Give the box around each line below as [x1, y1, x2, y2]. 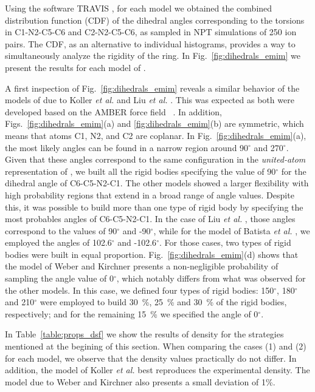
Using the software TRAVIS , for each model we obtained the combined [5, 2, 272, 14]
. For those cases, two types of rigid [159, 236, 291, 249]
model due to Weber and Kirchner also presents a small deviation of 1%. [5, 375, 275, 388]
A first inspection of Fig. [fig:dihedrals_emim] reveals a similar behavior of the [5, 81, 300, 94]
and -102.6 [117, 236, 157, 249]
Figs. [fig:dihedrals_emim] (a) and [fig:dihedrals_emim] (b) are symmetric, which [5, 117, 304, 130]
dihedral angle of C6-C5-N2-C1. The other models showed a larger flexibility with [5, 177, 309, 189]
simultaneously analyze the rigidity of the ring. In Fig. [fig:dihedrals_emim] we [5, 49, 300, 62]
